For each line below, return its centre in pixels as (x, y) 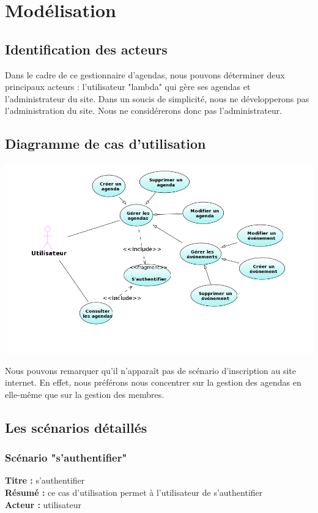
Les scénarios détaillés (76, 427)
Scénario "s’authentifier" (66, 458)
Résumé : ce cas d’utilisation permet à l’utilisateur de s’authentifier (134, 492)
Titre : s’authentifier (45, 480)
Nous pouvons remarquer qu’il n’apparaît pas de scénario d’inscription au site (150, 370)
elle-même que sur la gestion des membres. (85, 394)
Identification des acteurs (86, 49)
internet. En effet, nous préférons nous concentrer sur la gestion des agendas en (153, 382)
